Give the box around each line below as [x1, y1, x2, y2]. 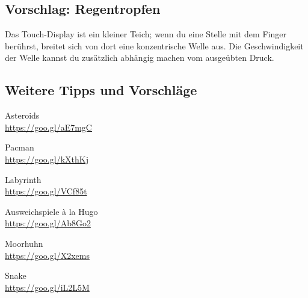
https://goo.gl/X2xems [5, 249, 90, 261]
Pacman [5, 141, 34, 154]
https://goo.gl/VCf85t [5, 185, 87, 197]
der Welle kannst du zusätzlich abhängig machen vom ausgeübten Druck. [5, 51, 274, 64]
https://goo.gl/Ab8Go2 [5, 217, 91, 229]
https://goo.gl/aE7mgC [5, 120, 92, 133]
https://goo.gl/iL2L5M [5, 281, 90, 293]
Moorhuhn [5, 237, 43, 249]
